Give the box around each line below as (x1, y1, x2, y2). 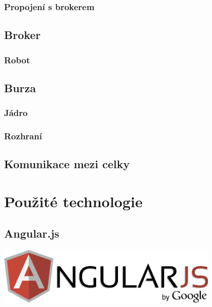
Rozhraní (4, 130, 42, 142)
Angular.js (4, 225, 60, 241)
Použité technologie (4, 190, 143, 211)
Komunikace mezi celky (4, 156, 130, 172)
